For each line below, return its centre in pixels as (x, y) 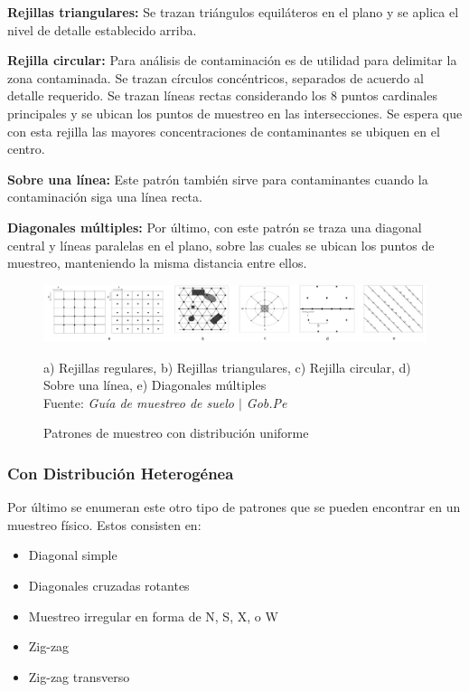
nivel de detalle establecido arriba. (102, 29)
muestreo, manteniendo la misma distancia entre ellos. (157, 263)
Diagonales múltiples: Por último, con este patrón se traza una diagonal (215, 227)
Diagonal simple (73, 555)
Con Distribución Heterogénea (121, 473)
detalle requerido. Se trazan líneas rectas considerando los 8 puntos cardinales (222, 95)
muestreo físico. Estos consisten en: (104, 524)
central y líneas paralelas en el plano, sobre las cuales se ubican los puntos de (221, 245)
